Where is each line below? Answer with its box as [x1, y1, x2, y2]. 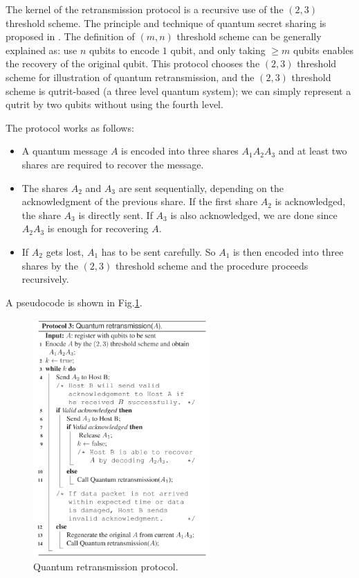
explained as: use [6, 42, 77, 57]
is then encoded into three [232, 244, 344, 259]
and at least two [278, 143, 347, 158]
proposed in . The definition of [6, 29, 135, 44]
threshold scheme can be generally [176, 29, 322, 44]
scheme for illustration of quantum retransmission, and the [6, 69, 255, 84]
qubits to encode [89, 42, 160, 57]
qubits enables [293, 42, 353, 57]
